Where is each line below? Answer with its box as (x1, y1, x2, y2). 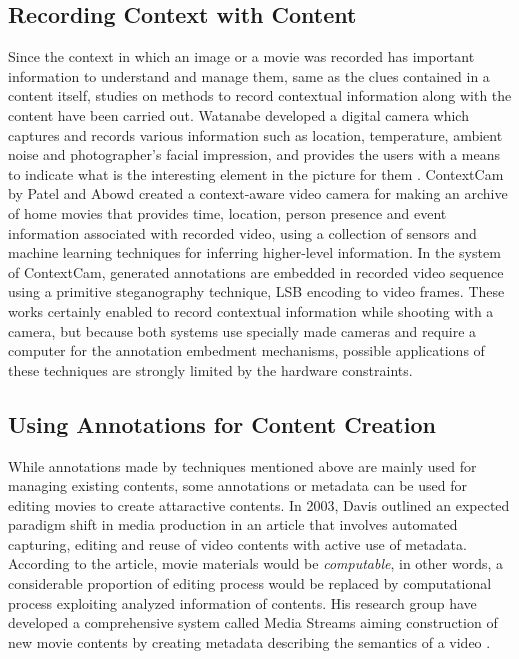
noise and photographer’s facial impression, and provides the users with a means (8, 144, 500, 165)
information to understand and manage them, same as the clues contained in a (8, 65, 490, 86)
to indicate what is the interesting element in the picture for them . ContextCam (8, 163, 504, 184)
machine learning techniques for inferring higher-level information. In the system (8, 242, 501, 263)
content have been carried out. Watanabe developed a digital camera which (8, 104, 469, 125)
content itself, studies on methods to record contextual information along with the (8, 85, 512, 106)
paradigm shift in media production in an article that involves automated (8, 514, 458, 535)
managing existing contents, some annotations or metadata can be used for (8, 475, 467, 496)
